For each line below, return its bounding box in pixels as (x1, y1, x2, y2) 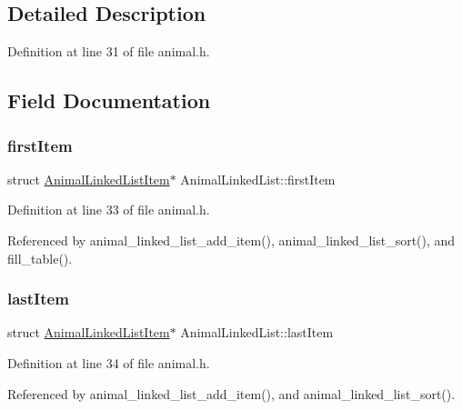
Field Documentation (7, 86, 211, 115)
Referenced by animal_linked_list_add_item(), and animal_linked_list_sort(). (7, 384, 456, 403)
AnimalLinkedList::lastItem (180, 323, 334, 342)
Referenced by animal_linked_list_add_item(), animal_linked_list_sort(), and (7, 230, 456, 249)
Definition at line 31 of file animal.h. (7, 42, 210, 61)
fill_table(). (7, 248, 73, 267)
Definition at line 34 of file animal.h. (7, 353, 210, 372)
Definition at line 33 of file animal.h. (7, 200, 210, 219)
